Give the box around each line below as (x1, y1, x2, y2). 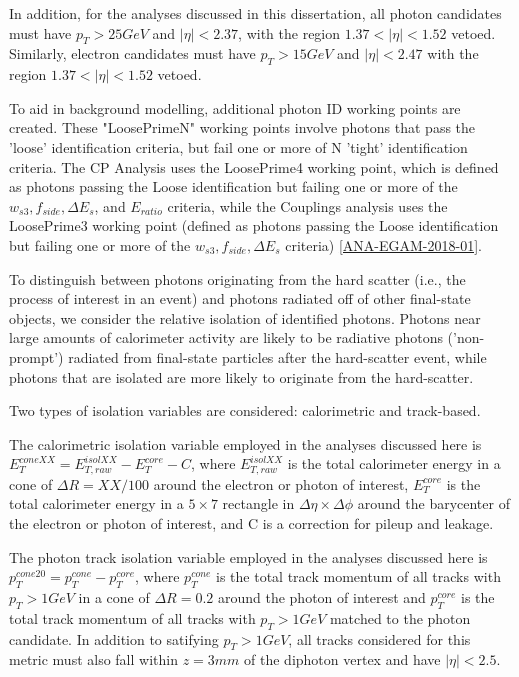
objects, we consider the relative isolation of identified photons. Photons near (9, 307, 481, 328)
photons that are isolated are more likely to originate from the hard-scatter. (9, 366, 474, 387)
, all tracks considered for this (288, 628, 471, 649)
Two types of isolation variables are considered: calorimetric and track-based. (9, 400, 481, 421)
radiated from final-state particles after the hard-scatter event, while (68, 346, 487, 367)
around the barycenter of (357, 493, 510, 514)
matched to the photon (329, 607, 471, 628)
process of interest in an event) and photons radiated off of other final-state (9, 288, 471, 309)
